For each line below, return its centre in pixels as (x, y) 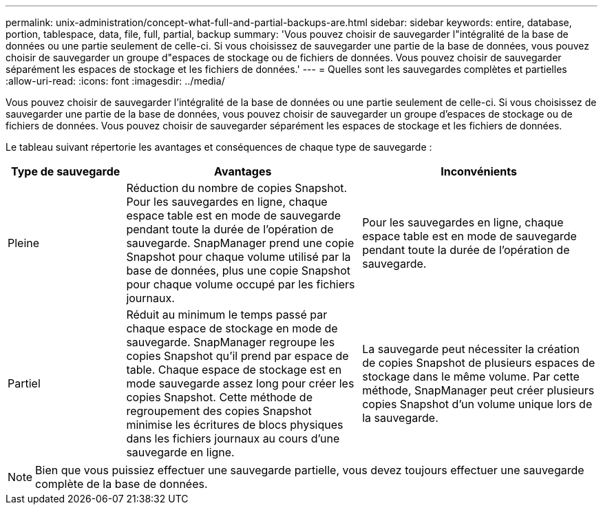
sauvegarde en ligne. (180, 452)
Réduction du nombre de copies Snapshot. (237, 188)
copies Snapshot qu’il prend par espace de (237, 356)
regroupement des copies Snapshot (219, 411)
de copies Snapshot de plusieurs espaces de (479, 363)
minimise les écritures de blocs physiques (235, 425)
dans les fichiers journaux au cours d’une (233, 438)
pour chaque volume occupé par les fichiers (241, 284)
